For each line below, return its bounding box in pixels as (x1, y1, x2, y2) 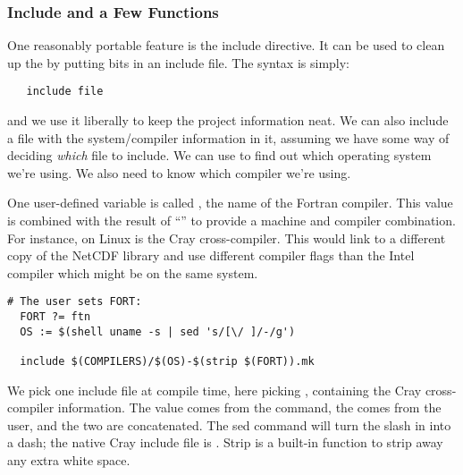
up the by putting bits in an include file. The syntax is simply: (7, 53, 350, 72)
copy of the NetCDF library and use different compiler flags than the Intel (7, 246, 415, 265)
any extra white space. (7, 451, 130, 470)
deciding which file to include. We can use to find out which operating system (7, 146, 432, 165)
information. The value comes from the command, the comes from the (57, 398, 442, 417)
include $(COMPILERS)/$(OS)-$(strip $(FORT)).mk (20, 355, 315, 369)
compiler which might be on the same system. (7, 263, 258, 282)
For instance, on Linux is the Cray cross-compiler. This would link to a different (7, 228, 446, 247)
